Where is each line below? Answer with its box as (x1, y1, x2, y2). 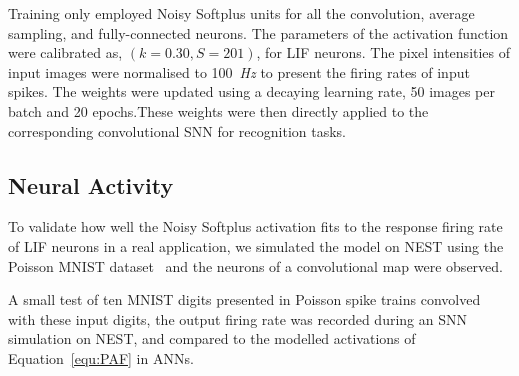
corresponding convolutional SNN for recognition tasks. (8, 120, 346, 141)
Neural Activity (8, 169, 174, 200)
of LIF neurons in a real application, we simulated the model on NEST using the (8, 235, 504, 256)
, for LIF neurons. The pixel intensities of (256, 42, 511, 63)
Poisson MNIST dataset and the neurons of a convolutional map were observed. (8, 255, 503, 276)
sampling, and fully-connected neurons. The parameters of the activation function (8, 22, 509, 43)
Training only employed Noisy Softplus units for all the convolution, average (8, 3, 475, 23)
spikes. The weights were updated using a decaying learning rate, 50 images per (8, 81, 496, 102)
